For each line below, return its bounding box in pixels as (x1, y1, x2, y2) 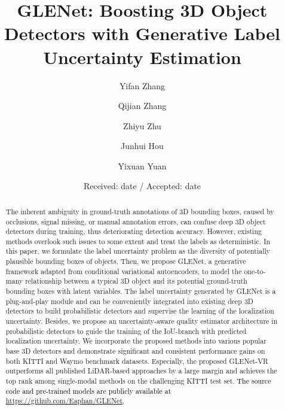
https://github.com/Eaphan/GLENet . (5, 396, 125, 406)
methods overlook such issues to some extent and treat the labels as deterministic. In (5, 236, 271, 246)
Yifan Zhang (119, 79, 166, 92)
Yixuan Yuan (118, 159, 167, 172)
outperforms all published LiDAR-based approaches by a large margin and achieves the (5, 366, 277, 376)
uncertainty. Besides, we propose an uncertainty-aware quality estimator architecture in (5, 316, 278, 326)
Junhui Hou (121, 139, 164, 152)
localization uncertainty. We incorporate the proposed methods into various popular (5, 336, 266, 346)
